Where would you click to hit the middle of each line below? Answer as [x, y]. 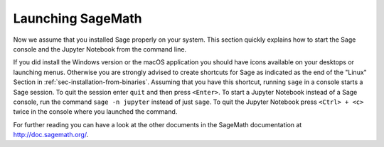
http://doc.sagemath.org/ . [51, 135]
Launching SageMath [78, 18]
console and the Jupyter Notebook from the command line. [100, 49]
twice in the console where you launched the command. [95, 112]
